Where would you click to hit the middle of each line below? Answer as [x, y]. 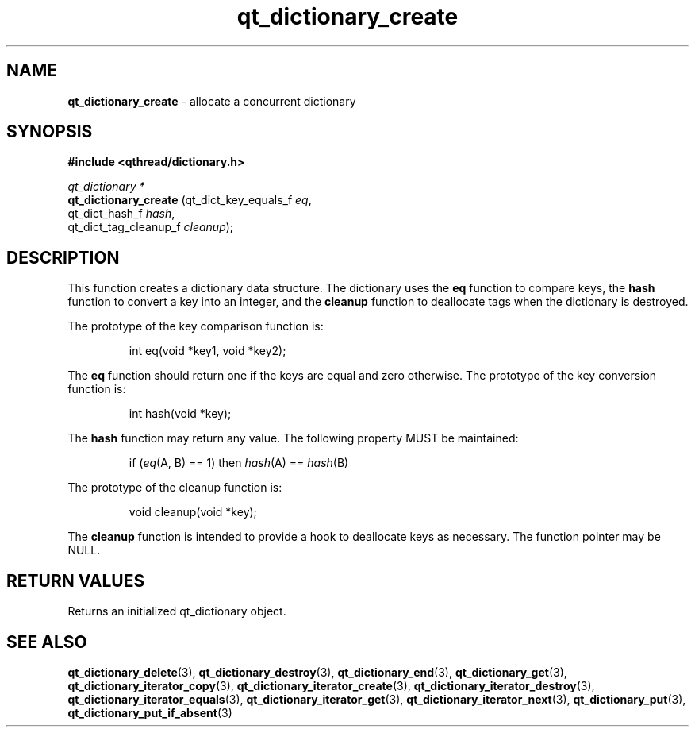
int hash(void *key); [180, 414]
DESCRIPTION [63, 257]
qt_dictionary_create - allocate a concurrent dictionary [212, 101]
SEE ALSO [47, 642]
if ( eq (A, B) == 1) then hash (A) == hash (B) [239, 463]
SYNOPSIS [50, 132]
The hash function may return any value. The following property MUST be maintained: [293, 438]
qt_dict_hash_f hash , [121, 214]
